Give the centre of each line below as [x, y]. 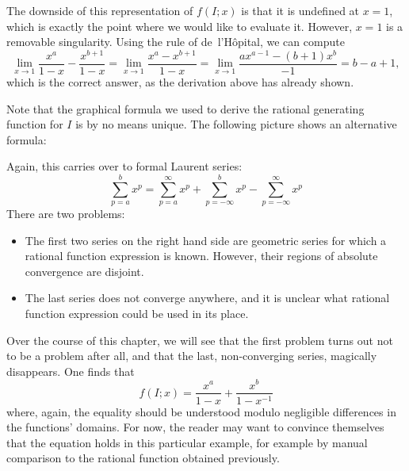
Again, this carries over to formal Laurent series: [124, 166]
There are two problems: [66, 214]
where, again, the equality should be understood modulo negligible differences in [201, 411]
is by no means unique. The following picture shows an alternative [236, 124]
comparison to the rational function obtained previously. [143, 458]
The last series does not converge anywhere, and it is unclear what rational [207, 298]
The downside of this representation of [100, 10]
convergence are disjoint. [84, 271]
